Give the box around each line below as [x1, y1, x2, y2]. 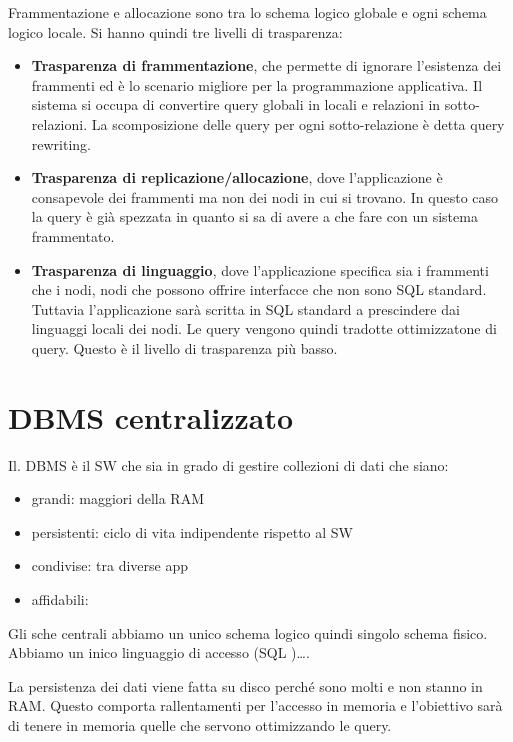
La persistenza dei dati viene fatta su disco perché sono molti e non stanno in [8, 675, 483, 696]
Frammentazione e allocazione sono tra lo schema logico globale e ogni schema [8, 2, 487, 22]
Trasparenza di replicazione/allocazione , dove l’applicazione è [31, 167, 443, 188]
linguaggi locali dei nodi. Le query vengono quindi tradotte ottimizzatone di [31, 318, 497, 339]
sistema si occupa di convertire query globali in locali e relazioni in [31, 94, 441, 115]
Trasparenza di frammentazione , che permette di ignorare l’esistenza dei [31, 55, 502, 76]
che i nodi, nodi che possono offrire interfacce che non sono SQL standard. [31, 279, 487, 300]
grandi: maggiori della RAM [31, 488, 204, 509]
